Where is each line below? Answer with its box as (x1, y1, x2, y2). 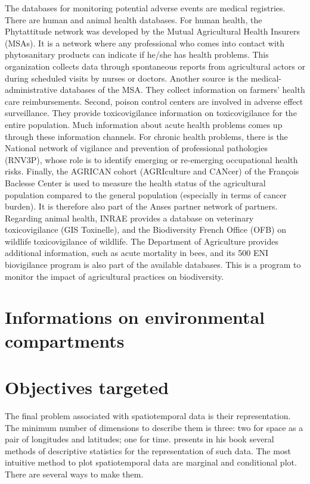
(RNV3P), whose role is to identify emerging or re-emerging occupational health (5, 153, 298, 166)
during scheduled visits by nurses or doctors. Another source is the (5, 71, 249, 84)
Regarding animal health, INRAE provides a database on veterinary (5, 211, 254, 224)
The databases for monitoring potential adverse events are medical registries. (5, 2, 286, 14)
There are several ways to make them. (5, 467, 144, 480)
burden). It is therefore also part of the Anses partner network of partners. (5, 200, 278, 213)
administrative (5, 83, 58, 96)
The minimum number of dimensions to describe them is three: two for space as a (5, 421, 303, 433)
